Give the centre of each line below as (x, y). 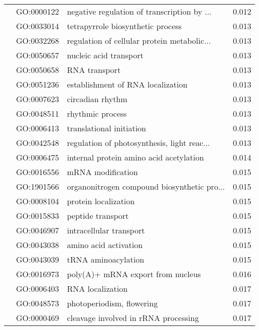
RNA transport (94, 70)
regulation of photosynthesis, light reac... (139, 143)
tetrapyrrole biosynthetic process (124, 26)
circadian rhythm (97, 99)
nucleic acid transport (105, 55)
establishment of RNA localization (127, 84)
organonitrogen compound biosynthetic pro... (146, 186)
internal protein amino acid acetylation (136, 157)
